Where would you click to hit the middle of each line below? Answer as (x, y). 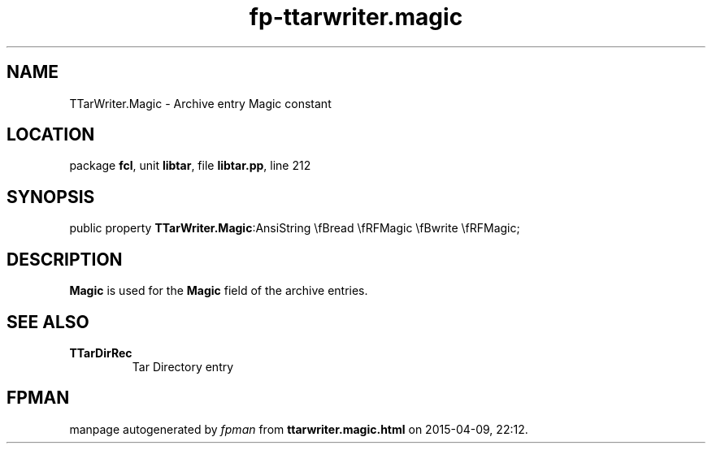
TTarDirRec (101, 353)
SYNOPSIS (51, 197)
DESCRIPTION (65, 259)
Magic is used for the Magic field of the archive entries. (219, 291)
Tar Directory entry (183, 366)
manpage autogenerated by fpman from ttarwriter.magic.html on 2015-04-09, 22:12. (299, 429)
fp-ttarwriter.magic (356, 17)
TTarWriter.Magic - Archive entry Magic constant (200, 103)
